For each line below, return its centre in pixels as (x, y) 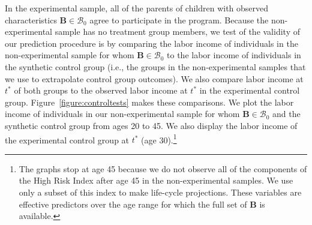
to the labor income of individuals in (234, 55)
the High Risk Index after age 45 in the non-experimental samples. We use (156, 180)
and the (286, 114)
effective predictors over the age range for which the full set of (133, 204)
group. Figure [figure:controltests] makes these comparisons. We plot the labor (149, 102)
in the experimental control (250, 90)
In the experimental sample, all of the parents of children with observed (137, 8)
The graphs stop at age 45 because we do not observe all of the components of (163, 168)
